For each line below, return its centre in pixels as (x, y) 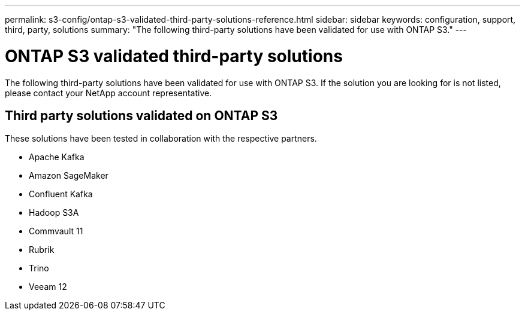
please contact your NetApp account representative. (108, 93)
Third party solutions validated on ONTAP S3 (141, 115)
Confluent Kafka (61, 194)
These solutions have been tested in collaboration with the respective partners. (161, 139)
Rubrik (42, 250)
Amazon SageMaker (69, 176)
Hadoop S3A (54, 213)
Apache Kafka (57, 157)
